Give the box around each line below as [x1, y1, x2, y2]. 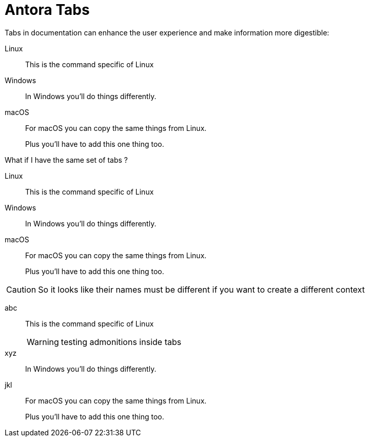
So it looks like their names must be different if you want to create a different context [38, 284, 365, 295]
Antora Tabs [5, 1, 90, 18]
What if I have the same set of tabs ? [5, 155, 128, 164]
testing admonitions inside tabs [61, 336, 182, 347]
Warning [27, 336, 59, 347]
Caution [6, 284, 36, 295]
